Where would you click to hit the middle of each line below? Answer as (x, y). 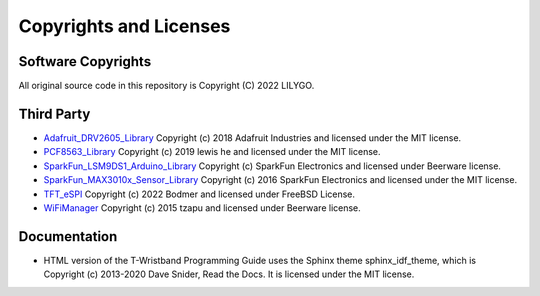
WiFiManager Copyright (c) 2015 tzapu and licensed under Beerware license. (202, 207)
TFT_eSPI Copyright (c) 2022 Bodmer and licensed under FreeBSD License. (199, 194)
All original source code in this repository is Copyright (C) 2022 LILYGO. (166, 86)
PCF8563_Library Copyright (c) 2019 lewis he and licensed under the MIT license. (212, 152)
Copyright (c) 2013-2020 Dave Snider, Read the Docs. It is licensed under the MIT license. (229, 274)
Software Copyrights (85, 61)
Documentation (68, 236)
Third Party (54, 113)
